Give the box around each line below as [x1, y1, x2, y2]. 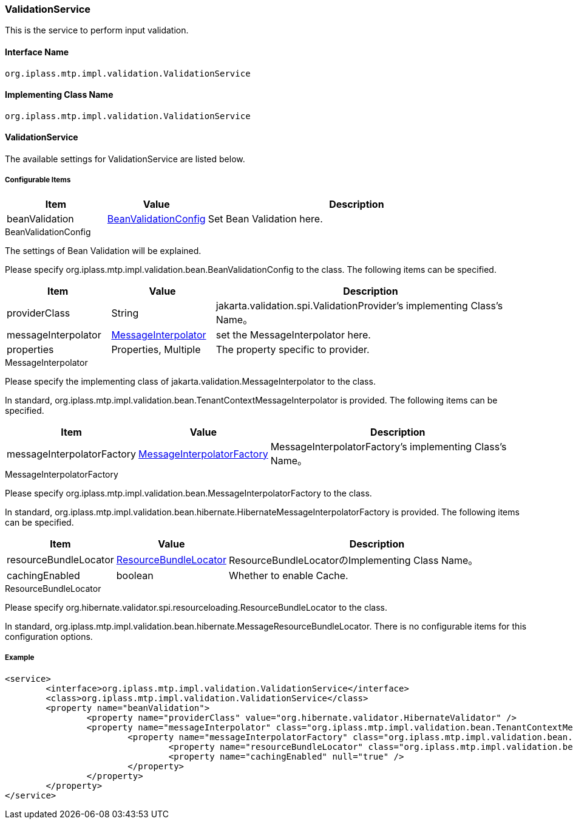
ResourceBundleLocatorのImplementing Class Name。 [228, 554, 478, 566]
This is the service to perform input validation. [5, 25, 189, 36]
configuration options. [5, 631, 93, 642]
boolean [116, 569, 154, 582]
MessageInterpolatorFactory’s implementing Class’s [270, 440, 507, 453]
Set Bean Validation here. [208, 212, 323, 225]
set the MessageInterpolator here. [215, 328, 371, 341]
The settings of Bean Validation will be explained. [5, 245, 202, 256]
